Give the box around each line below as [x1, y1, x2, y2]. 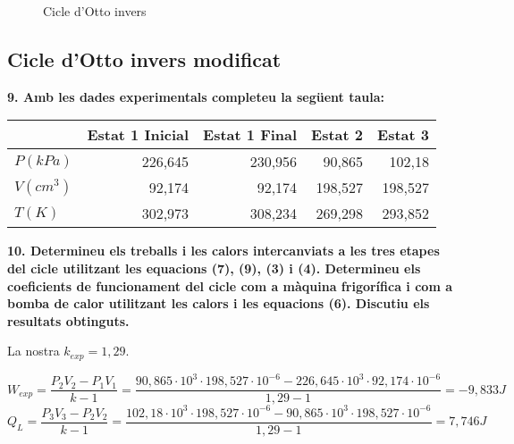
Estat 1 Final [203, 124, 298, 146]
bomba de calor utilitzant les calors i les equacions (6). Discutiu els [7, 294, 430, 313]
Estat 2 [311, 124, 364, 146]
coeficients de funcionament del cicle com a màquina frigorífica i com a [7, 276, 453, 295]
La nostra [7, 341, 60, 360]
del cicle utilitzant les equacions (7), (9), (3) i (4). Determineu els [7, 258, 421, 277]
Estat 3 [377, 124, 429, 146]
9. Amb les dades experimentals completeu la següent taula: [7, 87, 385, 105]
